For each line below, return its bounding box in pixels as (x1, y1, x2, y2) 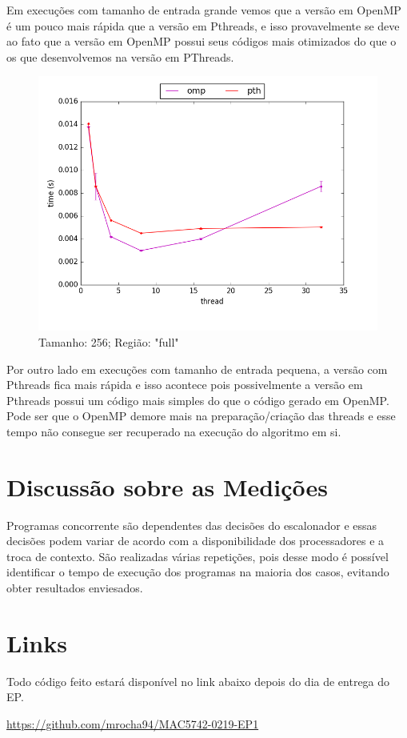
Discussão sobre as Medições (6, 470, 328, 503)
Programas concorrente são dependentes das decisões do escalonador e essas (6, 516, 377, 533)
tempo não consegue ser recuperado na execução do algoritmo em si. (6, 423, 341, 439)
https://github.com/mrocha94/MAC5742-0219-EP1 (6, 715, 259, 732)
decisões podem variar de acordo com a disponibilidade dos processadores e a (6, 532, 385, 549)
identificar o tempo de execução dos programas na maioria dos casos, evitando (6, 564, 389, 580)
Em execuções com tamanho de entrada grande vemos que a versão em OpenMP (6, 2, 401, 18)
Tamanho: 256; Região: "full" (38, 333, 179, 350)
